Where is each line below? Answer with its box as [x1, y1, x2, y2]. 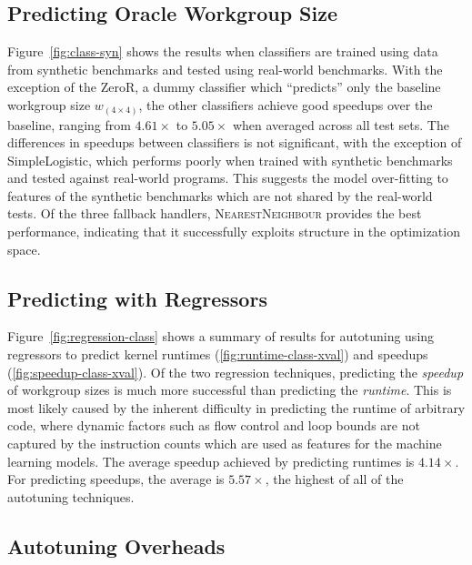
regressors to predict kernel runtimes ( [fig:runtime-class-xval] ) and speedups [7, 345, 428, 364]
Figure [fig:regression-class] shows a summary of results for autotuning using [7, 327, 435, 346]
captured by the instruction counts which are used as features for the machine [7, 434, 442, 453]
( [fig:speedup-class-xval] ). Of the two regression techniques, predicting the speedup [7, 362, 464, 381]
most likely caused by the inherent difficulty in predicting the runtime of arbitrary [7, 398, 466, 417]
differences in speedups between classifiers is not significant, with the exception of [7, 133, 462, 152]
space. [7, 239, 41, 258]
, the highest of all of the [265, 469, 404, 489]
